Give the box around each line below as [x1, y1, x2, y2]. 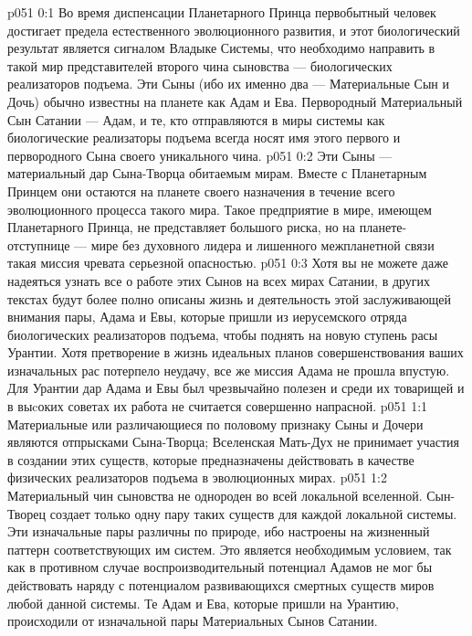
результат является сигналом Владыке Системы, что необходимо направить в [7, 38, 435, 58]
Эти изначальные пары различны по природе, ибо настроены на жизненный [7, 522, 430, 541]
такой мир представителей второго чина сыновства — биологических [7, 56, 393, 75]
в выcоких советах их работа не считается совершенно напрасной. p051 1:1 [7, 397, 428, 416]
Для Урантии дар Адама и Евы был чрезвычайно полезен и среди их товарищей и [7, 378, 465, 397]
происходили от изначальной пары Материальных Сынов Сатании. [7, 611, 378, 631]
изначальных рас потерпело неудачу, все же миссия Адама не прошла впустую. [7, 360, 450, 379]
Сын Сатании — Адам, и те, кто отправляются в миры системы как [7, 110, 385, 129]
